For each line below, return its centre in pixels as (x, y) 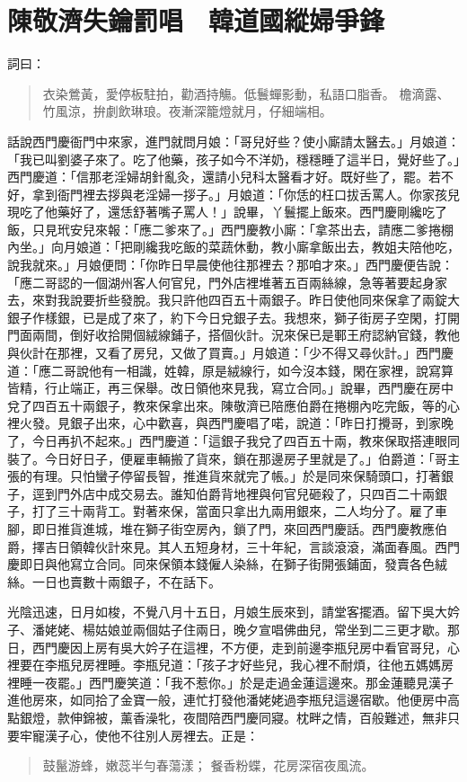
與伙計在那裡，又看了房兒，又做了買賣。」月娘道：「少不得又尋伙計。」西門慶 (230, 353)
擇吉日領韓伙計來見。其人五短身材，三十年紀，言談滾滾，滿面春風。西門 (246, 546)
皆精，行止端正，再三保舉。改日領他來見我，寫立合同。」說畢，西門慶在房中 (230, 388)
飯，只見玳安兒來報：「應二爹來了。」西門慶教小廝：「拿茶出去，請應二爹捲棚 (230, 229)
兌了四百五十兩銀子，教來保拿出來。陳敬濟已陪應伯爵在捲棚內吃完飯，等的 (227, 405)
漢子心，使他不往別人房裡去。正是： (151, 735)
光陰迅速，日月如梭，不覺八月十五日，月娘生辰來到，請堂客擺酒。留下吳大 (227, 612)
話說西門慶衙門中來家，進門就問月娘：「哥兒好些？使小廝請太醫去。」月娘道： (233, 141)
